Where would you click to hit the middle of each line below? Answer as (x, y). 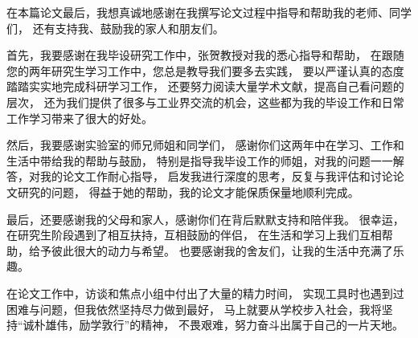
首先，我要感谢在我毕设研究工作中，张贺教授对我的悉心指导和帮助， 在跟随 (205, 55)
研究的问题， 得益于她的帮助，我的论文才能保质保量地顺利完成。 (188, 191)
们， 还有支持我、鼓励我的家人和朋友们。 (115, 28)
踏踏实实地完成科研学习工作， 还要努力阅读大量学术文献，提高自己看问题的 (205, 86)
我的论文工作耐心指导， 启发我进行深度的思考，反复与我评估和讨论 (216, 176)
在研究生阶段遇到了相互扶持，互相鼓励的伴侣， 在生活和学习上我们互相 (194, 235)
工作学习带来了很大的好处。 (80, 118)
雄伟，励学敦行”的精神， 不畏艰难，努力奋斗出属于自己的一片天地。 (224, 325)
